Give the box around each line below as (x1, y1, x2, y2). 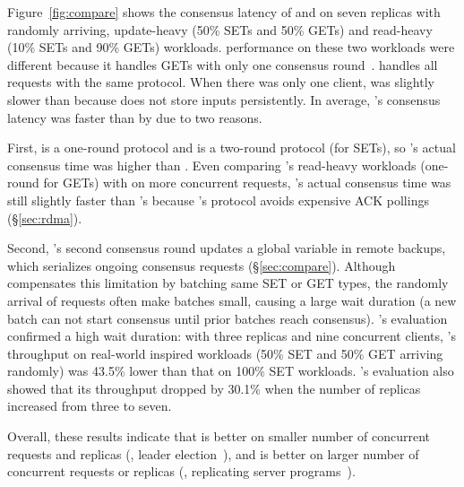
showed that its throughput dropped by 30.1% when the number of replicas (7, 378, 421, 397)
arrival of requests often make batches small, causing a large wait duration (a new (7, 291, 457, 309)
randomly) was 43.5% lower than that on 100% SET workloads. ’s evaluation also (7, 361, 454, 380)
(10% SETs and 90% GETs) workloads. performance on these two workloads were (7, 38, 455, 57)
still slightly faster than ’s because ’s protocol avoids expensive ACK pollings (7, 190, 429, 209)
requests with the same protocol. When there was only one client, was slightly (7, 73, 434, 91)
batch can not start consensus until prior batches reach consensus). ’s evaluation (7, 309, 448, 327)
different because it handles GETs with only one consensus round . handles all (7, 55, 438, 74)
